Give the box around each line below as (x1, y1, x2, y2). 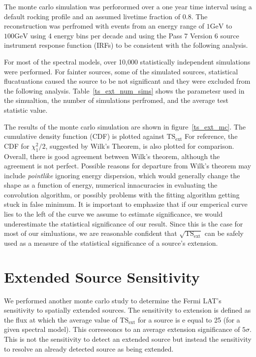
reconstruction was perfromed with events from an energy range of (4, 21, 204, 31)
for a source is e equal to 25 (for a (138, 314, 240, 325)
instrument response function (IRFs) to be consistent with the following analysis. (4, 40, 248, 50)
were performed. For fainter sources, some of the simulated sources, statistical (4, 66, 238, 76)
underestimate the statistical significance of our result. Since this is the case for (4, 218, 243, 228)
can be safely (204, 228, 244, 238)
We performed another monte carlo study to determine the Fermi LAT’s (4, 295, 222, 305)
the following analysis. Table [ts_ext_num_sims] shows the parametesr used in (4, 85, 245, 96)
